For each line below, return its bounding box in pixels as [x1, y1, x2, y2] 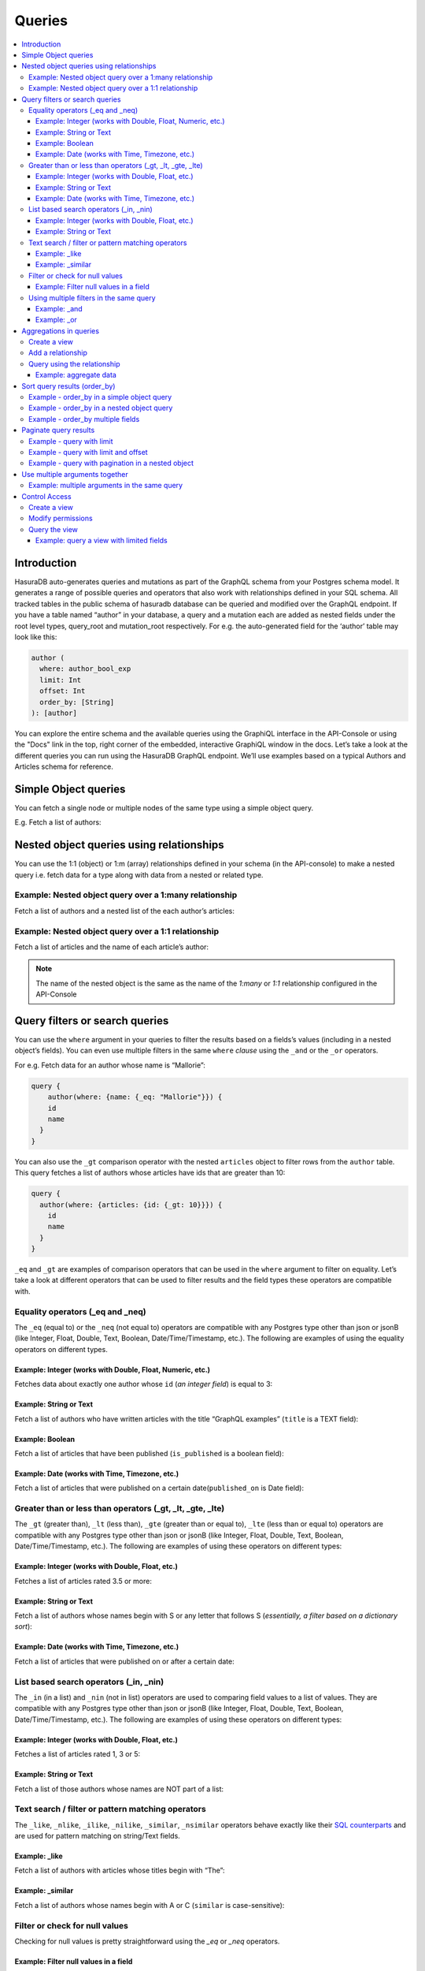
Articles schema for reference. [14, 762, 114, 772]
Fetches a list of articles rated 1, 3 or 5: [14, 1749, 141, 1759]
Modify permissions [28, 513, 94, 523]
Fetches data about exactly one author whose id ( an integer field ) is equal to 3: [14, 1380, 273, 1389]
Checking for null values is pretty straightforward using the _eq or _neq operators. [14, 1936, 280, 1946]
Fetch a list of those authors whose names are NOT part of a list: [14, 1784, 224, 1794]
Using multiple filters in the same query [28, 292, 157, 303]
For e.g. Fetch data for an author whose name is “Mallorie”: [14, 1060, 206, 1070]
